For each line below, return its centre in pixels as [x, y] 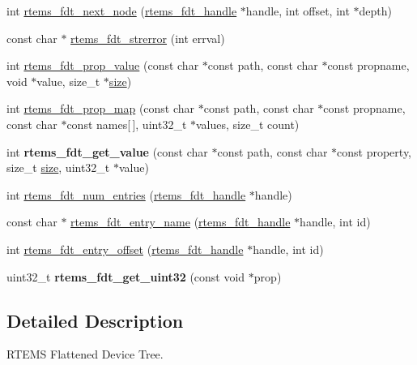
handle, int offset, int [298, 11]
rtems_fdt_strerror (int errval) [148, 38]
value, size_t [68, 81]
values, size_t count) [248, 124]
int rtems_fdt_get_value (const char [107, 151]
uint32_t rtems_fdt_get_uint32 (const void [126, 276]
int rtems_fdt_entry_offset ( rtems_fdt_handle [125, 249]
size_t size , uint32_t [58, 167]
